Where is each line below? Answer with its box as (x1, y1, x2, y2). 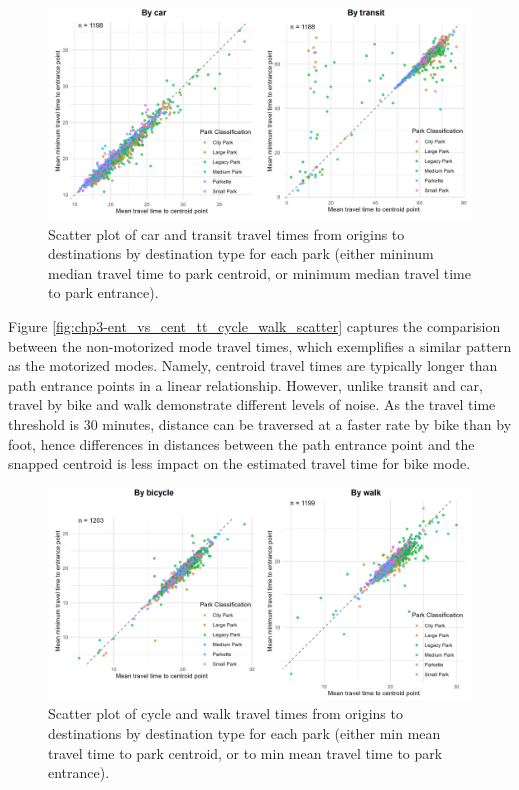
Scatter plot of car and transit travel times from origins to (48, 223, 405, 244)
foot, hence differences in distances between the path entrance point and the (8, 433, 475, 454)
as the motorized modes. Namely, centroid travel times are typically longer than (8, 355, 498, 376)
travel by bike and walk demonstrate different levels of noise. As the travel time (8, 394, 496, 415)
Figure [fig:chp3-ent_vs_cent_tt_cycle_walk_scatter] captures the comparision (8, 315, 501, 336)
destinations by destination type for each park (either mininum (48, 243, 434, 264)
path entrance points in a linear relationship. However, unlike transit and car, (8, 374, 483, 395)
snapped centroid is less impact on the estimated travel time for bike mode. (8, 453, 471, 474)
